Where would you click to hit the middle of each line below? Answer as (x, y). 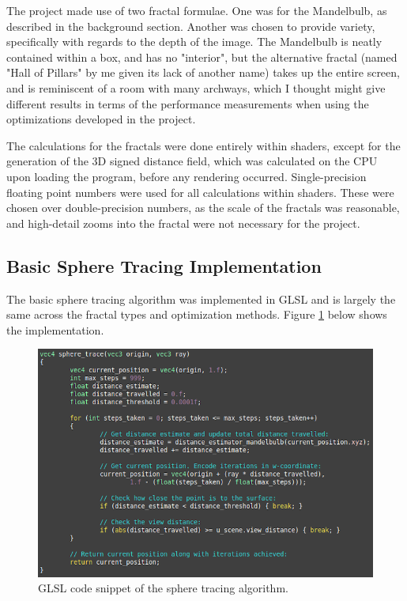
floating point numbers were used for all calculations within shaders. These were (200, 192)
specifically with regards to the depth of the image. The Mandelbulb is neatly (194, 42)
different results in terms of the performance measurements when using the (188, 103)
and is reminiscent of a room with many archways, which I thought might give (196, 87)
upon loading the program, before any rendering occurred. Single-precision (187, 176)
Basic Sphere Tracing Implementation (164, 265)
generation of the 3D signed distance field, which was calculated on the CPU (192, 161)
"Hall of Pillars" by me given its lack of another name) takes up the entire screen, (203, 72)
